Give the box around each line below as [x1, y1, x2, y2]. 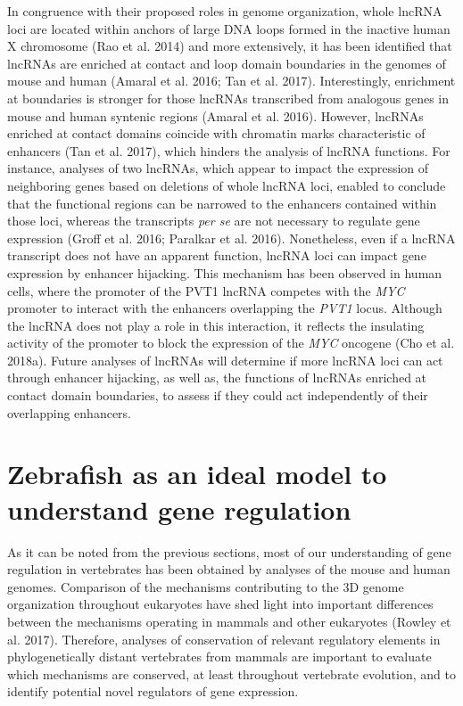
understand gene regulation [7, 490, 351, 527]
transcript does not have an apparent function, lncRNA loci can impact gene [7, 246, 426, 265]
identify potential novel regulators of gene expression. [7, 682, 299, 701]
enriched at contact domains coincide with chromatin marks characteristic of [7, 124, 426, 143]
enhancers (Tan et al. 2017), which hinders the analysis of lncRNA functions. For [7, 141, 451, 160]
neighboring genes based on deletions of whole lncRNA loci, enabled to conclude [7, 176, 446, 194]
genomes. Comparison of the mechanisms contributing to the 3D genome [7, 577, 404, 595]
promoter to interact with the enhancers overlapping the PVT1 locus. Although [7, 299, 442, 317]
